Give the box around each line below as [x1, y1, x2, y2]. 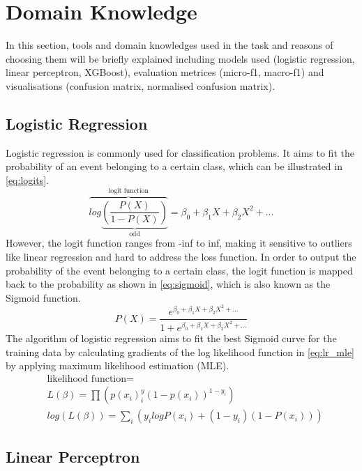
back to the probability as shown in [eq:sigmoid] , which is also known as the [6, 277, 331, 291]
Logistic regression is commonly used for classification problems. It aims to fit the [6, 145, 354, 160]
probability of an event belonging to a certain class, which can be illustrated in [6, 159, 342, 173]
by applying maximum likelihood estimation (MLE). [6, 358, 229, 373]
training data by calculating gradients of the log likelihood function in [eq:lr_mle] [6, 344, 354, 359]
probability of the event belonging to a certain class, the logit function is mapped [6, 263, 353, 277]
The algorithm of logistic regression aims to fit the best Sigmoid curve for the [6, 331, 337, 346]
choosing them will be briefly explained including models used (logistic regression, [6, 51, 355, 65]
